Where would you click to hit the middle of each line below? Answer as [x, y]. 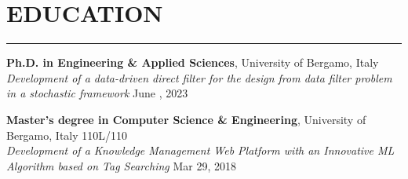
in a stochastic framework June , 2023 [97, 93]
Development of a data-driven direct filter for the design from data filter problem [199, 77]
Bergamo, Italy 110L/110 [67, 135]
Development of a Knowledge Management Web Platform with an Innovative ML [200, 150]
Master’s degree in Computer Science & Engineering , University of [186, 119]
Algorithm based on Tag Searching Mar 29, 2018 [121, 165]
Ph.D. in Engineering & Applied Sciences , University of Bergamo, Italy [193, 62]
